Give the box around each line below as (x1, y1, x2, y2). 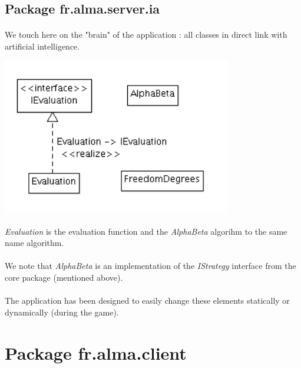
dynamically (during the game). (5, 305, 119, 318)
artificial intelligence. (5, 40, 80, 52)
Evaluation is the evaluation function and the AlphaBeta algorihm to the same (5, 225, 287, 237)
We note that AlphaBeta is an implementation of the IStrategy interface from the (5, 259, 296, 272)
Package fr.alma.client (5, 340, 187, 364)
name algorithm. (5, 236, 64, 249)
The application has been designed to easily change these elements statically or (5, 294, 290, 307)
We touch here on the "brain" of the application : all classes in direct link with (5, 28, 287, 41)
